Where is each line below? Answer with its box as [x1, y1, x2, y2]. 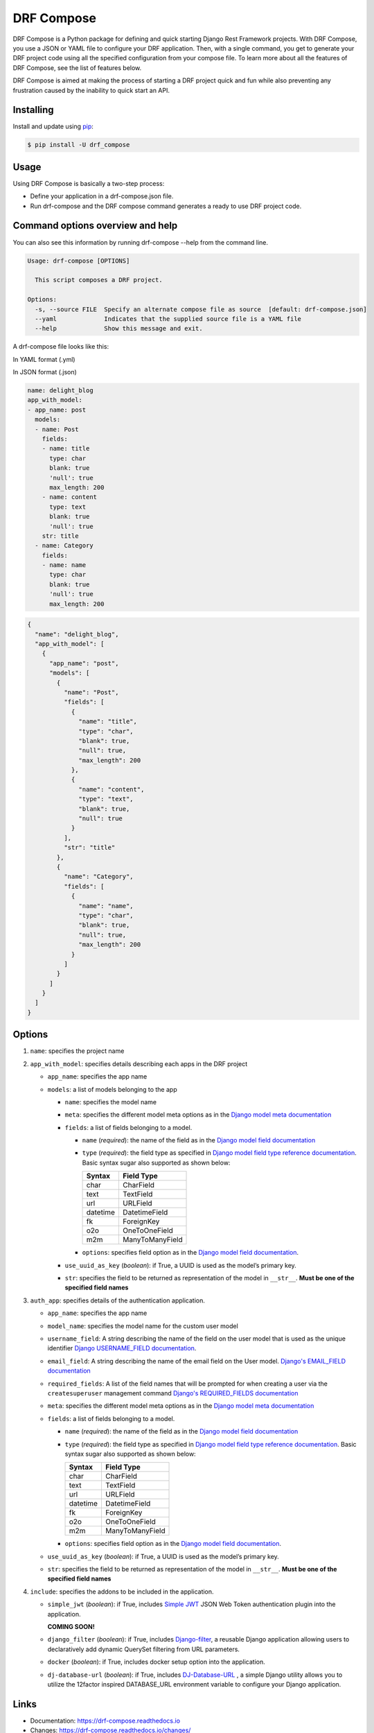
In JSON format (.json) [12, 368, 78, 376]
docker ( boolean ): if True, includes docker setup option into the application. [47, 1657, 266, 1666]
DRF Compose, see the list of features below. [12, 63, 142, 72]
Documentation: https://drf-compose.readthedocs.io [30, 1716, 180, 1725]
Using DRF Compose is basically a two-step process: [12, 179, 165, 187]
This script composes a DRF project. [35, 276, 163, 284]
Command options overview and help [12, 220, 178, 232]
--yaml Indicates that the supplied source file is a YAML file [35, 315, 301, 322]
